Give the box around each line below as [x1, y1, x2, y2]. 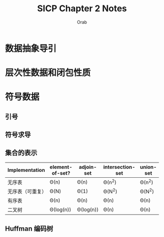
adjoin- [79, 164, 97, 170]
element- [49, 164, 73, 170]
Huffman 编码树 [5, 225, 54, 233]
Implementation [7, 166, 45, 173]
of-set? [52, 169, 71, 176]
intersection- [103, 164, 136, 170]
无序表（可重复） [7, 188, 47, 195]
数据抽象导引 [5, 43, 57, 54]
